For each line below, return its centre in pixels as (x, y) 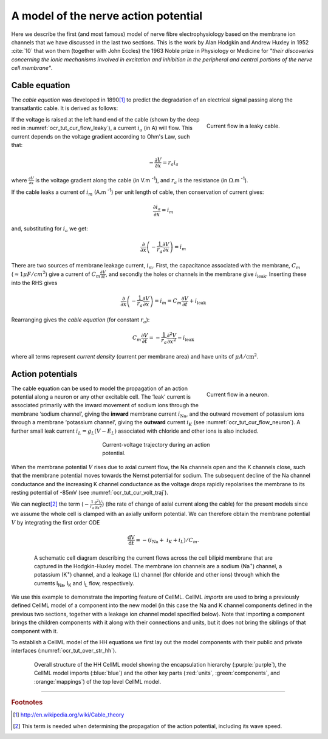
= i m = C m (168, 302)
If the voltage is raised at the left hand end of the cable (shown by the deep (105, 119)
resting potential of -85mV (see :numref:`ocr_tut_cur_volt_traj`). (90, 492)
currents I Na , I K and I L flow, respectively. (84, 584)
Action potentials (45, 374)
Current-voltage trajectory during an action (156, 444)
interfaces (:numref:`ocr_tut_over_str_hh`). (64, 651)
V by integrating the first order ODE (56, 522)
